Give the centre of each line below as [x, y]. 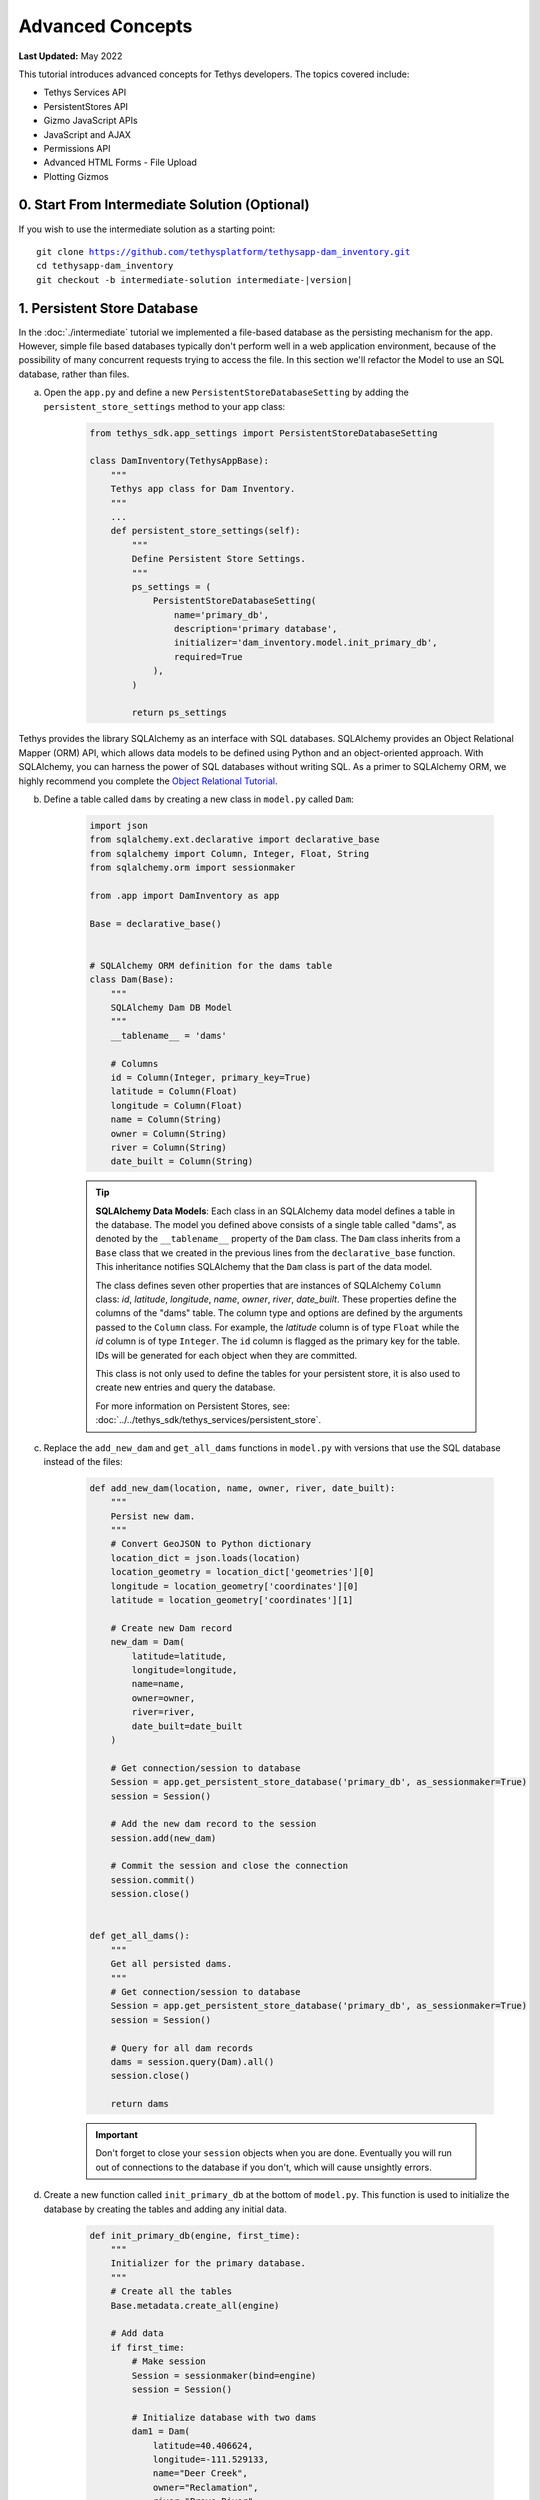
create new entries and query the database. [185, 1387]
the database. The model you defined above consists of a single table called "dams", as [276, 1225]
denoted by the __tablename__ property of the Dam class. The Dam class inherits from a [278, 1239]
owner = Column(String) [168, 1133]
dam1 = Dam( [160, 2431]
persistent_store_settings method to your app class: [164, 406]
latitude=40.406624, [203, 2445]
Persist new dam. [153, 1516]
